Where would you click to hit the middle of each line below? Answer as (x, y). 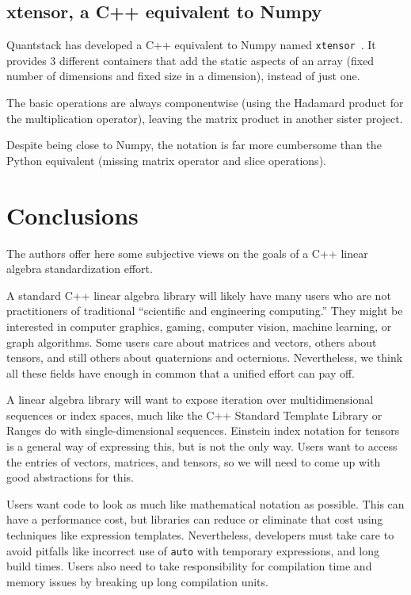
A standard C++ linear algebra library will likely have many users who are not (199, 295)
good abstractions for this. (70, 477)
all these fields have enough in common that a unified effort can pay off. (181, 372)
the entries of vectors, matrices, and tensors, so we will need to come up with (194, 461)
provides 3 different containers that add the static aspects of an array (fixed (190, 60)
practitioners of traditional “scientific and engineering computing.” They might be (205, 311)
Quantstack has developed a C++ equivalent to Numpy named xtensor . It (191, 45)
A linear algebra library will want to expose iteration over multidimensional (190, 399)
